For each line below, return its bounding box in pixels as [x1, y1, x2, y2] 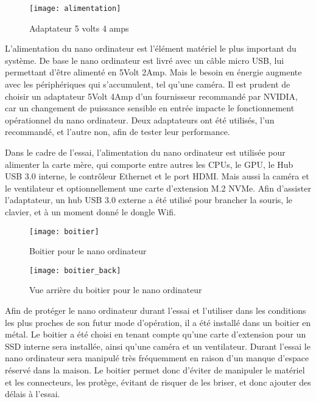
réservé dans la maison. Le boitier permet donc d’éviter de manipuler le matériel [5, 364, 305, 376]
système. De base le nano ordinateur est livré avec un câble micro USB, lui [5, 54, 284, 66]
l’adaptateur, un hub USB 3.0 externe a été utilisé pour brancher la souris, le [5, 193, 293, 206]
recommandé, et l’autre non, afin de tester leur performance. [5, 125, 230, 138]
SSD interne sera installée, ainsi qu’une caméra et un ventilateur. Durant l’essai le [5, 339, 311, 352]
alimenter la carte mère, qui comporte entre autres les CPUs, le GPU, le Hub [5, 158, 293, 170]
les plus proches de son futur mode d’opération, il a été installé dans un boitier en [5, 316, 311, 328]
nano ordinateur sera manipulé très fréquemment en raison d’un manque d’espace [5, 352, 309, 364]
